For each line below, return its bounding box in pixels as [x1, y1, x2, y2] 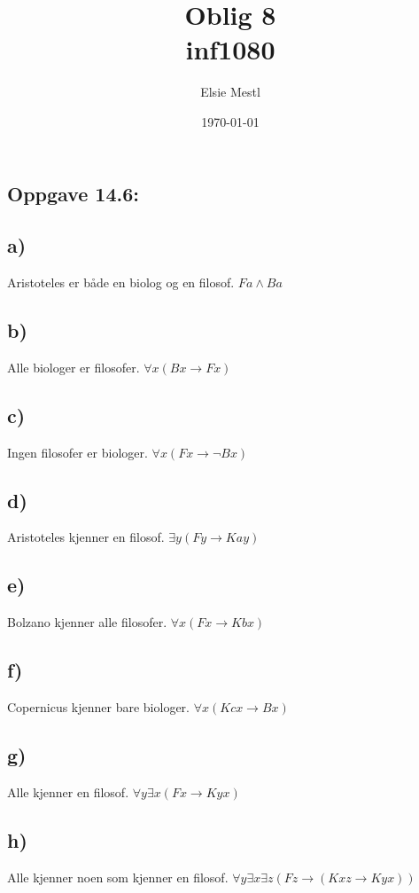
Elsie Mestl [200, 82, 260, 101]
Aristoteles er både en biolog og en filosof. [7, 273, 235, 292]
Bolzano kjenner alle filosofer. [7, 613, 167, 631]
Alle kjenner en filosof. [7, 782, 129, 801]
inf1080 [185, 31, 275, 67]
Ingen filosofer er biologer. [7, 443, 148, 461]
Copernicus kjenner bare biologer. [7, 698, 190, 717]
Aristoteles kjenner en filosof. [7, 528, 165, 546]
